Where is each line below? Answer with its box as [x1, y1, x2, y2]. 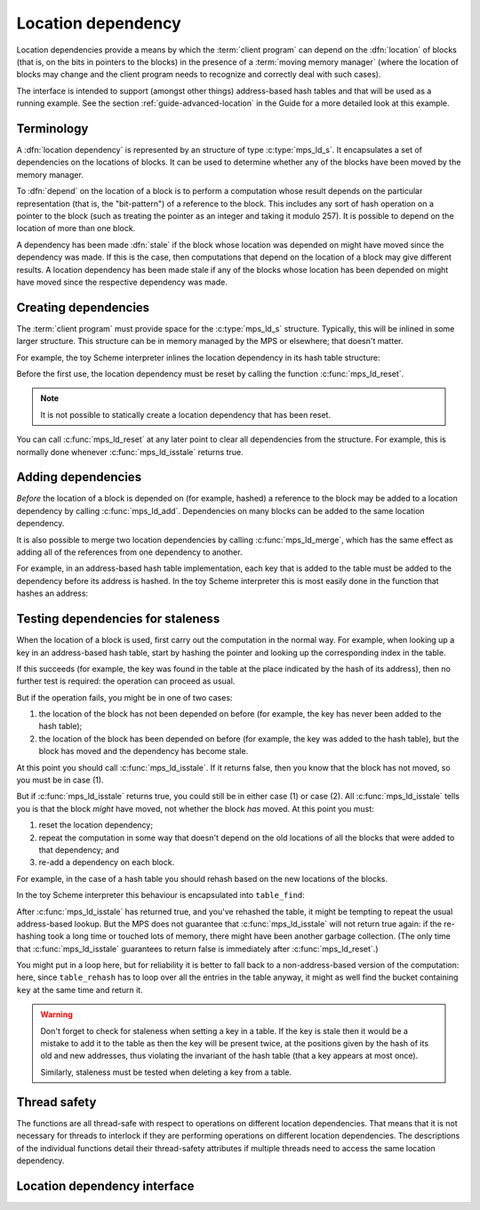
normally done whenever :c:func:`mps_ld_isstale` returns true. [16, 446, 244, 457]
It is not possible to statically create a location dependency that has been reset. [40, 409, 332, 420]
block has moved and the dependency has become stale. [38, 746, 249, 757]
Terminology [16, 121, 89, 136]
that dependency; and [38, 845, 120, 855]
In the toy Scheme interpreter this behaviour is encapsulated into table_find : [16, 890, 306, 901]
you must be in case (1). [16, 774, 104, 786]
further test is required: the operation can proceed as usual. [16, 676, 236, 686]
